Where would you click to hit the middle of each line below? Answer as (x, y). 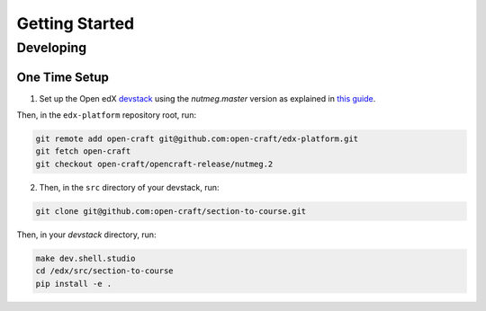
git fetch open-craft (83, 151)
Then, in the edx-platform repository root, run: (107, 115)
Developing (52, 48)
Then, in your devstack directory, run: (86, 235)
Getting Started (76, 23)
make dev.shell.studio (85, 258)
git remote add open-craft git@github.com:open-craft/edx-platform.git (197, 139)
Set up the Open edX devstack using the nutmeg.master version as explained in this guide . (207, 98)
